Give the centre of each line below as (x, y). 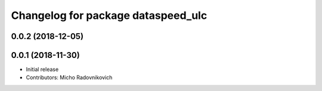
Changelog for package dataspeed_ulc (109, 15)
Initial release (42, 69)
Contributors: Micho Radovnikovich (69, 77)
